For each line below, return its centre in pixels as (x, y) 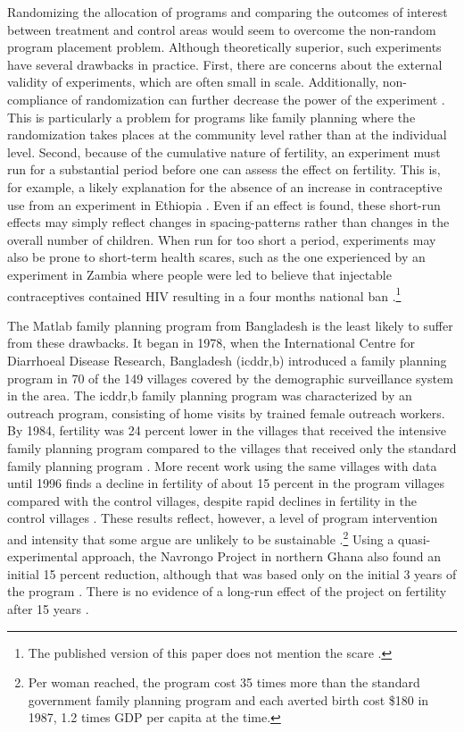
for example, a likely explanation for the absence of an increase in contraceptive (225, 186)
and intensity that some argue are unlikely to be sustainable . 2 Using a (201, 537)
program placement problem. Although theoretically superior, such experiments (224, 47)
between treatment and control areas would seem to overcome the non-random (222, 29)
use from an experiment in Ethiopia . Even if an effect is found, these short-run (224, 204)
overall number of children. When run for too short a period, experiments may (222, 239)
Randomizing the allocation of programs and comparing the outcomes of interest (228, 12)
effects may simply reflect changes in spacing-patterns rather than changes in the (228, 222)
